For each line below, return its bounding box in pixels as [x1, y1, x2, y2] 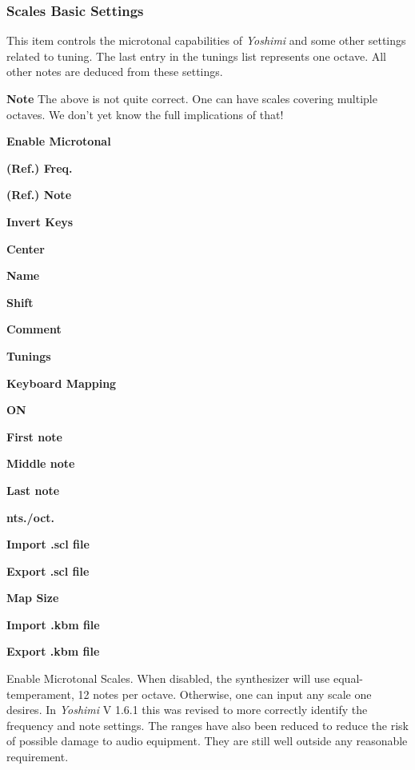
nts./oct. [6, 509, 55, 525]
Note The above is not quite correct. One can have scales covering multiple [6, 90, 377, 106]
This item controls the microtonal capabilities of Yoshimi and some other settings [6, 32, 406, 49]
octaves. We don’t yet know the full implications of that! [6, 106, 284, 122]
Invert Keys [6, 213, 74, 229]
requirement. [6, 748, 69, 765]
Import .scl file [6, 536, 90, 553]
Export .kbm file [6, 643, 100, 660]
